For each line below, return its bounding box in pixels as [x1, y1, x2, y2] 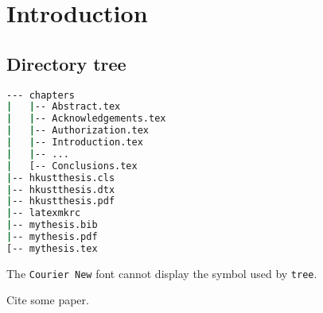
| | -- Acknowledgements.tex [6, 113, 166, 125]
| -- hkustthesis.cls [6, 172, 115, 184]
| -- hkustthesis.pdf [6, 195, 115, 207]
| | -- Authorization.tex [6, 125, 150, 137]
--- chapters [6, 89, 75, 101]
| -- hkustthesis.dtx [6, 184, 115, 195]
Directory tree [6, 51, 126, 75]
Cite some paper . [6, 292, 89, 308]
